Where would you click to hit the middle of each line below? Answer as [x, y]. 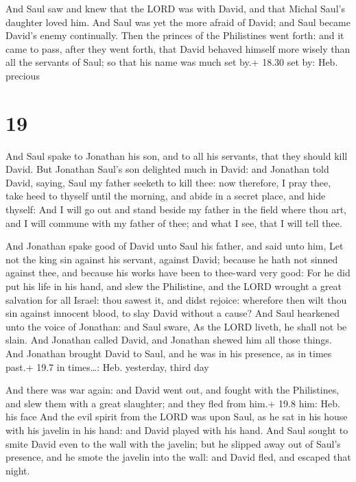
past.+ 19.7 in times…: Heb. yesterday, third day [107, 366]
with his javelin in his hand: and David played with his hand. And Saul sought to [177, 430]
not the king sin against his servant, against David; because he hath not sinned [172, 259]
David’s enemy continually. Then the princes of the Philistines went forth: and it [175, 35]
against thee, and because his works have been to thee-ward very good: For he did [178, 273]
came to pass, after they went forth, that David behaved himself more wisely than [178, 48]
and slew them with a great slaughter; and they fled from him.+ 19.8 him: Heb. [173, 403]
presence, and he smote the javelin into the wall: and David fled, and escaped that [178, 457]
